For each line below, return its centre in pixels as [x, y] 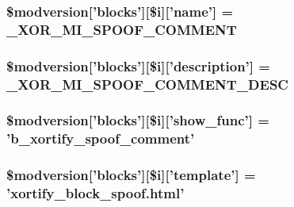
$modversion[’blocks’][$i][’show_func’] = [138, 120]
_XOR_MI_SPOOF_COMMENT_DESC [147, 84]
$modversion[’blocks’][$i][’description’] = [138, 65]
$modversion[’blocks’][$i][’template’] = [131, 175]
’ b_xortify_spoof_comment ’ [101, 138]
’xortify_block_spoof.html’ [95, 193]
